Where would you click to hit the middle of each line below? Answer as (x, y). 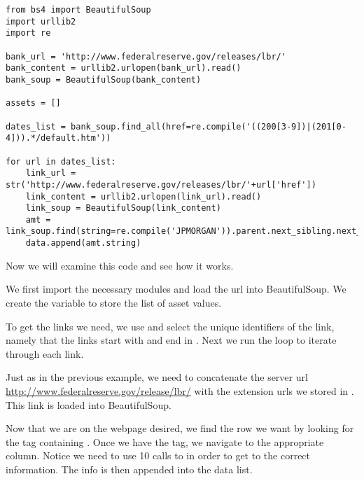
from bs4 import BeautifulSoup (78, 10)
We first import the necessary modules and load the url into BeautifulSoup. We (176, 289)
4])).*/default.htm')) (58, 138)
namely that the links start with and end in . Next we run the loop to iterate (171, 340)
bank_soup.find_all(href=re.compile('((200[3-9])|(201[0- (209, 126)
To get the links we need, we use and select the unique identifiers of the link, (170, 326)
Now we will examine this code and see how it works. (120, 265)
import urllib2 (41, 21)
